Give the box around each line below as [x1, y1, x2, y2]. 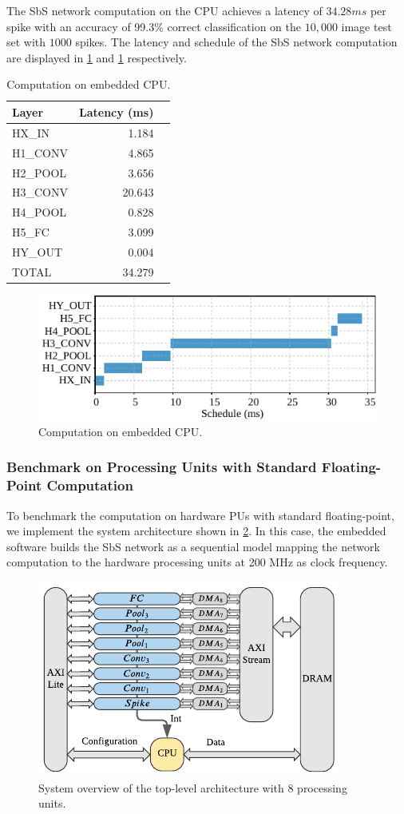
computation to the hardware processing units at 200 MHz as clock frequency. [6, 554, 388, 570]
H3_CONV [12, 184, 68, 201]
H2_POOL [12, 164, 67, 181]
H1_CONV [12, 144, 68, 161]
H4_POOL [12, 204, 67, 220]
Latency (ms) [79, 103, 154, 120]
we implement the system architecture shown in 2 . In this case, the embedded [6, 522, 386, 539]
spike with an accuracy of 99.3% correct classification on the [6, 18, 301, 34]
